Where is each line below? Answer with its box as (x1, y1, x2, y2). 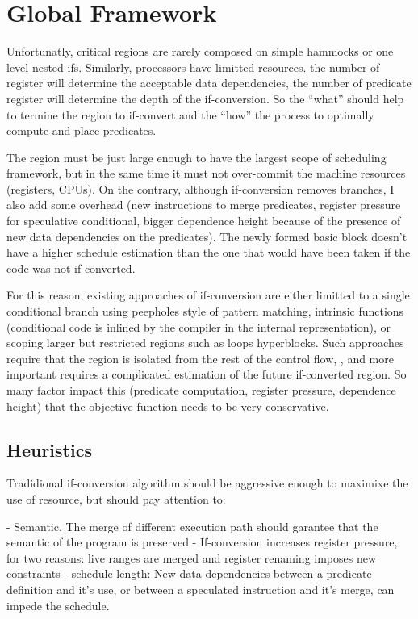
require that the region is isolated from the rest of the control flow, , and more (6, 349, 394, 366)
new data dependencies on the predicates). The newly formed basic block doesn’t (6, 228, 408, 245)
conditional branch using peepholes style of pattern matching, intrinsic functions (6, 303, 404, 320)
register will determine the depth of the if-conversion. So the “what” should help (6, 90, 404, 107)
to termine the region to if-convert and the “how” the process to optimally (6, 106, 374, 123)
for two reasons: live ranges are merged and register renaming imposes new (6, 549, 377, 566)
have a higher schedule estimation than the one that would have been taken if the (6, 244, 411, 261)
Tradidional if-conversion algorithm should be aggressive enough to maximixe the (6, 475, 408, 491)
